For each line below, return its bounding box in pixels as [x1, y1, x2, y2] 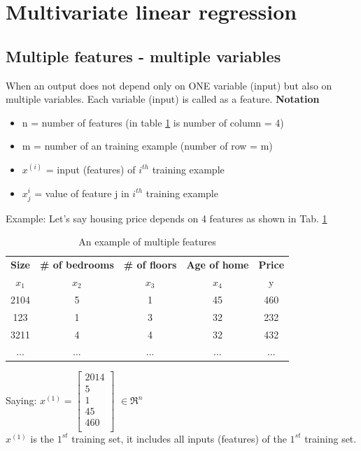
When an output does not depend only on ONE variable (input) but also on [6, 78, 332, 92]
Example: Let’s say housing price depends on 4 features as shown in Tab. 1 [6, 210, 327, 225]
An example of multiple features [78, 234, 216, 249]
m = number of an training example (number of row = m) [22, 138, 273, 153]
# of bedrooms [40, 257, 114, 272]
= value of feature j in [34, 185, 129, 200]
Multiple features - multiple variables [6, 45, 281, 66]
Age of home [186, 257, 249, 272]
